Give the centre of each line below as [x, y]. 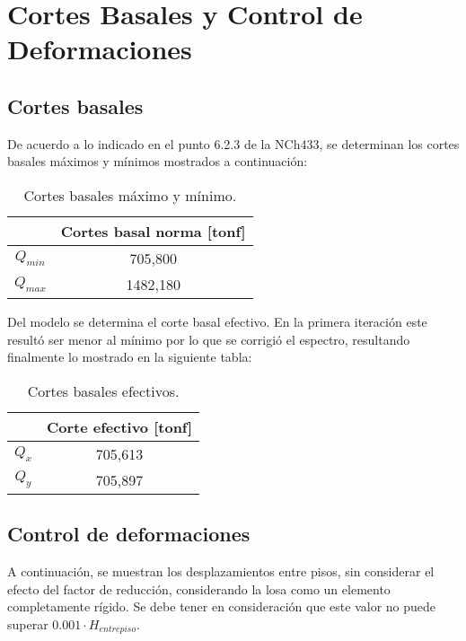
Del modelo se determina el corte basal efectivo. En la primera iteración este [217, 321]
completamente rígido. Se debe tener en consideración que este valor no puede [222, 606]
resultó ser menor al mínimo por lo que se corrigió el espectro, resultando [209, 339]
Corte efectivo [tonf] [119, 426]
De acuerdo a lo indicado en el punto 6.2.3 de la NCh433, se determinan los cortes [233, 143]
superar [28, 623]
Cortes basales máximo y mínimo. [130, 195]
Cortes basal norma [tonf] [153, 231]
